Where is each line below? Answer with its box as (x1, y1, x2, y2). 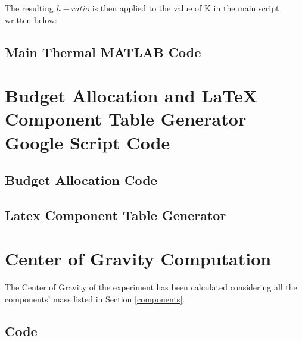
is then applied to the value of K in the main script (92, 2, 279, 14)
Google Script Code (5, 130, 170, 154)
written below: (5, 13, 57, 26)
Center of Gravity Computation (5, 246, 272, 271)
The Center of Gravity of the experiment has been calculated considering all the (5, 281, 297, 293)
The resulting (5, 2, 54, 14)
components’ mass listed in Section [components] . (5, 293, 185, 305)
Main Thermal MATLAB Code (5, 42, 201, 61)
